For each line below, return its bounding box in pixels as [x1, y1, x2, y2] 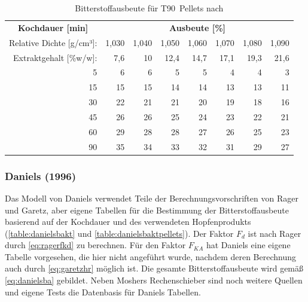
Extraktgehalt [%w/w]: [13, 51, 97, 63]
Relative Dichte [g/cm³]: [9, 36, 97, 48]
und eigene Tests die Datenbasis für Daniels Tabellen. [5, 285, 201, 298]
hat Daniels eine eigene [206, 239, 291, 251]
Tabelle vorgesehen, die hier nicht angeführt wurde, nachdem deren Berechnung [5, 250, 297, 263]
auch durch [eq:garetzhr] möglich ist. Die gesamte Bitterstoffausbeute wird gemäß [5, 262, 304, 274]
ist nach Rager [248, 227, 301, 239]
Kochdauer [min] [18, 21, 89, 33]
